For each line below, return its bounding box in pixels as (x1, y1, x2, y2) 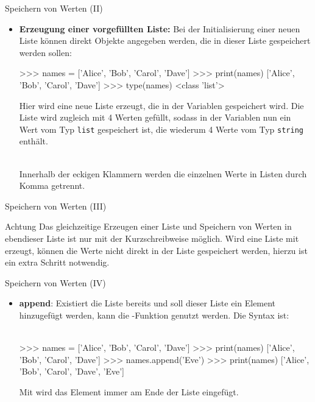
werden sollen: (19, 46, 72, 58)
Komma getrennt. (19, 179, 85, 192)
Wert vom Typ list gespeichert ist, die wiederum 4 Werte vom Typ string (19, 122, 303, 135)
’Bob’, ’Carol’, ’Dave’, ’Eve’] (19, 365, 124, 378)
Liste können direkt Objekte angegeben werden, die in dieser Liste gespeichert (19, 34, 311, 47)
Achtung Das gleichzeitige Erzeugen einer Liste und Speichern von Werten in (5, 220, 292, 233)
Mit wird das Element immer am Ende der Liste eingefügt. (19, 385, 239, 398)
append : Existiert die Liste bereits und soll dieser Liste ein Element (19, 297, 276, 309)
